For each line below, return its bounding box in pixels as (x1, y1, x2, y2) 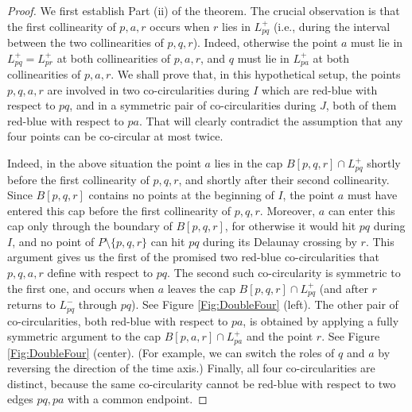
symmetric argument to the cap (7, 328, 161, 345)
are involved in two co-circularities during (47, 81, 250, 98)
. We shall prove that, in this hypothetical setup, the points (111, 66, 401, 83)
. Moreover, (259, 202, 316, 218)
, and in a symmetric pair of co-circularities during (69, 97, 317, 114)
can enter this (328, 202, 395, 218)
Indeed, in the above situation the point (7, 155, 201, 171)
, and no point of (12, 233, 95, 249)
